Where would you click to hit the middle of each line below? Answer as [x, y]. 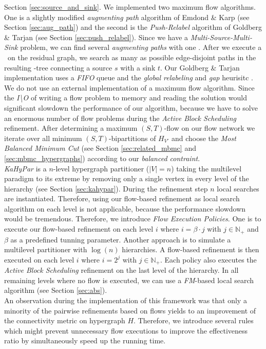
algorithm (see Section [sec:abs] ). [56, 290]
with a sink [138, 67]
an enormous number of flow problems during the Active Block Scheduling [120, 118]
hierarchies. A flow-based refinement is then [191, 249]
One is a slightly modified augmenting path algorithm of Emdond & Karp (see [127, 17]
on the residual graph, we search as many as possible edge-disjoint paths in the [132, 57]
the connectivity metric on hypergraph [65, 320]
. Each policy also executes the [208, 259]
